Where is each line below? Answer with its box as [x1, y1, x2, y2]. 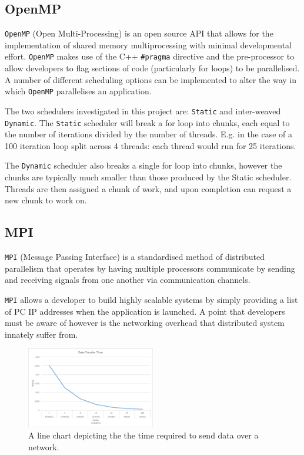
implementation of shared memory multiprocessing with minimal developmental [5, 38, 292, 51]
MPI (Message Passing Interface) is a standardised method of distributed [5, 250, 265, 263]
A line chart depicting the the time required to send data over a [28, 429, 259, 441]
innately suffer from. [5, 328, 78, 340]
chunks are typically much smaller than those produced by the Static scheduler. [5, 171, 292, 183]
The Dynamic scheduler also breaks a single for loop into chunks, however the [5, 159, 282, 172]
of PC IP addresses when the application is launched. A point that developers [5, 305, 285, 317]
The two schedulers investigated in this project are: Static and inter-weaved [5, 104, 281, 117]
